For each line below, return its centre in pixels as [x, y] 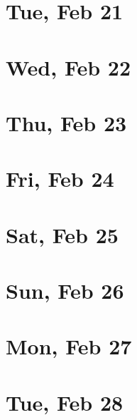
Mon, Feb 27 [69, 346]
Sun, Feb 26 [65, 291]
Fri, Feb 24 [60, 179]
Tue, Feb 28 [65, 402]
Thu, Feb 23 [66, 122]
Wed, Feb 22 [68, 67]
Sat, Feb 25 [62, 234]
